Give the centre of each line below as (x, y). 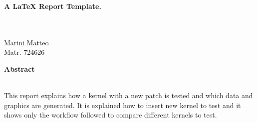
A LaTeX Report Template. (53, 6)
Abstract (19, 68)
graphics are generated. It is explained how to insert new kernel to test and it (123, 105)
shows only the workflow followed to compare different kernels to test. (111, 115)
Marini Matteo (26, 42)
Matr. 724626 (24, 52)
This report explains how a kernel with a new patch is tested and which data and (128, 95)
